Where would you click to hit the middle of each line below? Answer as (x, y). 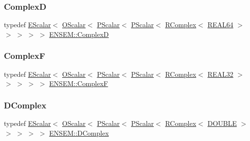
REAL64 (220, 25)
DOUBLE (222, 123)
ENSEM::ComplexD (79, 34)
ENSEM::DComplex (79, 132)
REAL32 (220, 74)
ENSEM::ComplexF (79, 83)
